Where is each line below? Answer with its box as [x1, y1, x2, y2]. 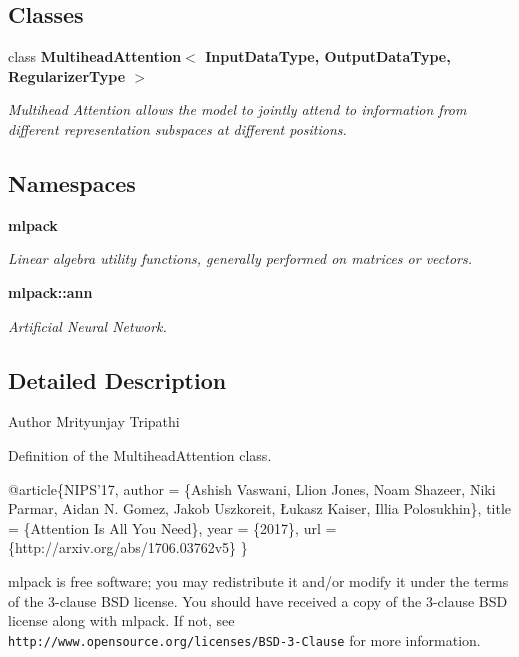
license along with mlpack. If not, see [8, 610, 235, 631]
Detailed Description [8, 364, 227, 395]
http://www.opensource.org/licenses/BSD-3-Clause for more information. [8, 629, 481, 650]
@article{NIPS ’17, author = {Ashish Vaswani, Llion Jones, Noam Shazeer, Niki [8, 478, 496, 499]
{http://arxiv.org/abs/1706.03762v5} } [8, 537, 248, 558]
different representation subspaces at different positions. [8, 118, 347, 139]
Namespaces [8, 167, 136, 198]
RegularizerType [8, 65, 126, 86]
